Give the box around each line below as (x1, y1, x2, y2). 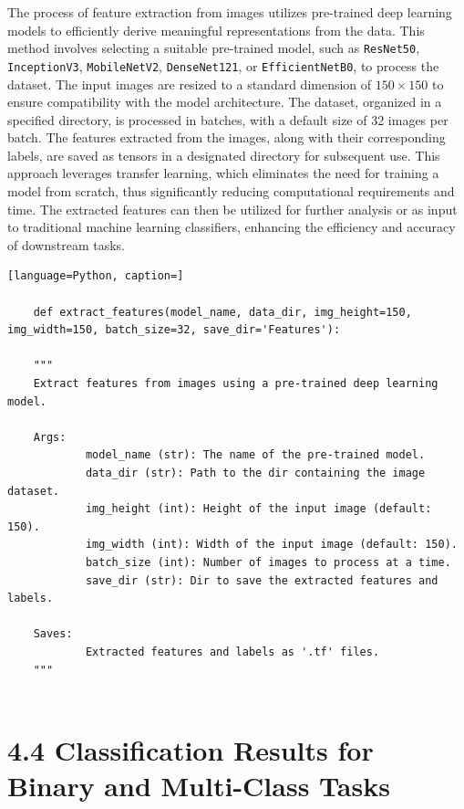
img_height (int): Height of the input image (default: (85, 502, 432, 516)
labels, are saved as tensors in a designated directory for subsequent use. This (7, 145, 440, 164)
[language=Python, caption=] (7, 269, 184, 283)
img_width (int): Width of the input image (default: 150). (85, 538, 458, 552)
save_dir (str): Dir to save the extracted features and (85, 573, 438, 587)
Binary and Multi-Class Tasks (7, 767, 390, 804)
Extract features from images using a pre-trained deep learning (33, 377, 438, 390)
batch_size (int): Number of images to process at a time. (85, 555, 451, 569)
